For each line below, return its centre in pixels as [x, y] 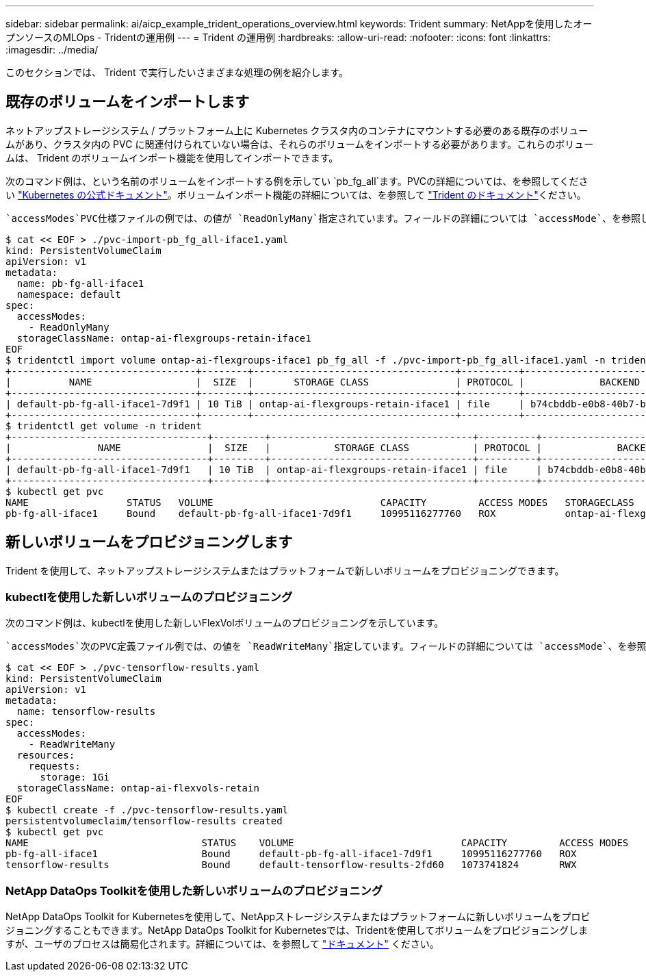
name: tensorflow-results [86, 712]
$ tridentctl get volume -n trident [104, 426]
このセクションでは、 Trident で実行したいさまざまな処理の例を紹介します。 [177, 72]
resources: [46, 756]
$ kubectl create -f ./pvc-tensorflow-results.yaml [147, 810]
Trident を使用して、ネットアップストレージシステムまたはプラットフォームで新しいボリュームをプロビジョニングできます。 [285, 570]
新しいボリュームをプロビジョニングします [149, 542]
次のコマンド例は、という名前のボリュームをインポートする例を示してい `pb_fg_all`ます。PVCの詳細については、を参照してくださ [297, 181]
